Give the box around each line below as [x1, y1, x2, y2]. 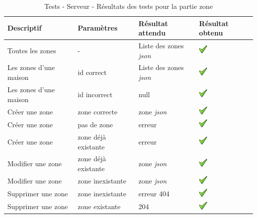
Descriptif [7, 23, 42, 33]
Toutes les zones [7, 45, 56, 55]
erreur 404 [138, 188, 170, 199]
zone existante [78, 201, 121, 212]
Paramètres [78, 23, 118, 33]
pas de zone [78, 119, 113, 129]
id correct [78, 67, 107, 77]
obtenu [199, 28, 223, 38]
